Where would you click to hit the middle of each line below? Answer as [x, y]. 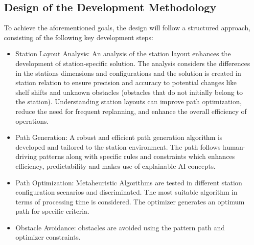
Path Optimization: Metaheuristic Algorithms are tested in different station [129, 182]
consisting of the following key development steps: [79, 37]
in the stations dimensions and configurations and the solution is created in [128, 73]
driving [26, 156]
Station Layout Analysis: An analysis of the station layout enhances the [123, 54]
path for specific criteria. [52, 211]
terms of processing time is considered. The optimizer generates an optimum [130, 201]
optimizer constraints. [48, 237]
